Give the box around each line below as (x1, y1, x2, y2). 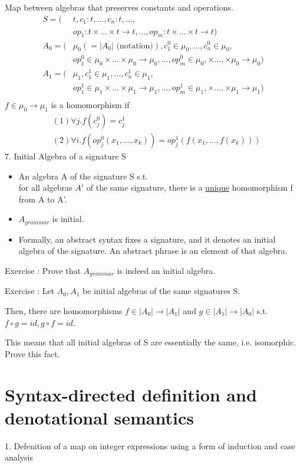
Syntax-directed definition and (5, 382, 257, 406)
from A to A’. (18, 192, 67, 205)
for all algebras (18, 181, 72, 194)
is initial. (52, 213, 84, 225)
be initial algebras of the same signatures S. (83, 285, 240, 297)
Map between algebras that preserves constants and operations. (5, 1, 233, 13)
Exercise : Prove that (5, 264, 81, 276)
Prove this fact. (5, 347, 60, 360)
